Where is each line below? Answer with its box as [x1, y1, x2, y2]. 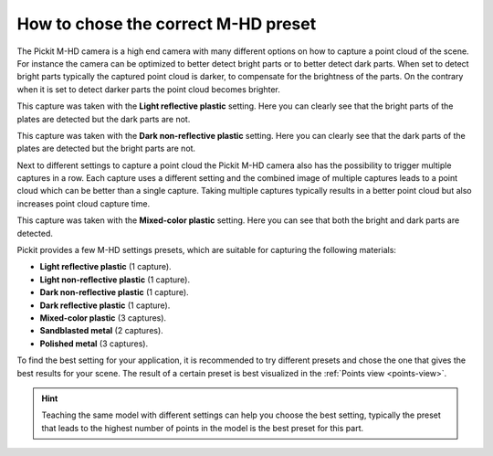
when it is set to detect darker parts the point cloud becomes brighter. [16, 83, 280, 95]
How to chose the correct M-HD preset [16, 14, 317, 34]
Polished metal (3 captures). [39, 338, 149, 349]
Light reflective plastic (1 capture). [39, 261, 173, 272]
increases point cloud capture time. [16, 197, 151, 209]
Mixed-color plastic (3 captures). [39, 312, 167, 323]
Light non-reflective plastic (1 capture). [39, 274, 191, 285]
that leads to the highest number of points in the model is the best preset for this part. [41, 422, 364, 433]
